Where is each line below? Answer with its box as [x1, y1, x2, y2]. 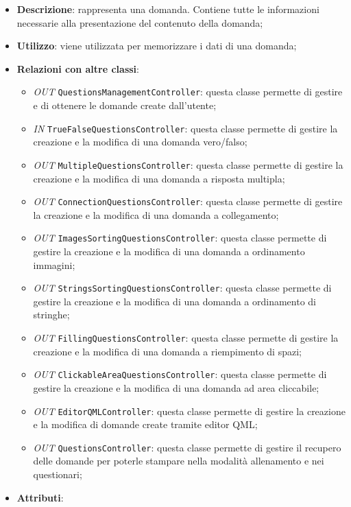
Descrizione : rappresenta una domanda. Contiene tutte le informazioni [16, 2, 319, 16]
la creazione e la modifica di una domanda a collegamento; [33, 207, 279, 222]
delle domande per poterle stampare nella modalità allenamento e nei [33, 453, 324, 468]
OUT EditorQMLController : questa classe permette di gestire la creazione [33, 403, 346, 418]
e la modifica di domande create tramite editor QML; [33, 417, 258, 432]
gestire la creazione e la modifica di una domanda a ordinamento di [33, 294, 317, 308]
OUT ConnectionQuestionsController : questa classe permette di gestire [33, 194, 343, 209]
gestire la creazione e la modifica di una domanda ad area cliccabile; [33, 380, 319, 394]
